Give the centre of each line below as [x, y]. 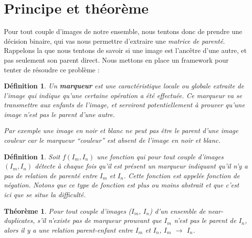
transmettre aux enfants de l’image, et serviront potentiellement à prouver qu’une [125, 105]
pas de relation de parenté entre [51, 175]
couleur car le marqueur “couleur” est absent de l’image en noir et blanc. [112, 140]
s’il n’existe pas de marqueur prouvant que [99, 220]
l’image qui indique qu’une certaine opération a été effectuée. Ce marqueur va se [123, 95]
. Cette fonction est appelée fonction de [182, 175]
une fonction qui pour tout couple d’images [160, 156]
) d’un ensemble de [178, 211]
